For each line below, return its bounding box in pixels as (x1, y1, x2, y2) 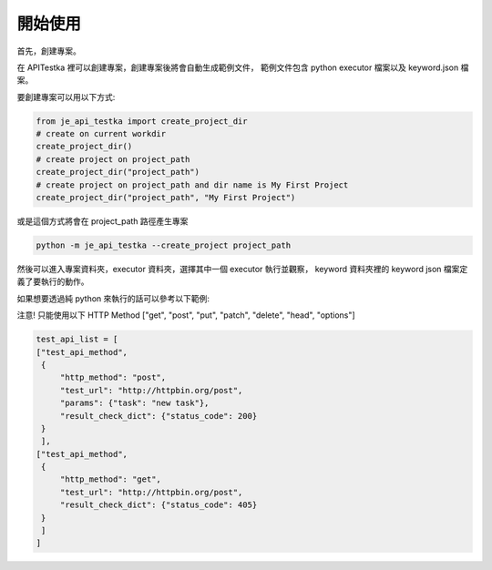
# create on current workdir (36, 128, 167, 139)
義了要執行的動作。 (16, 276, 89, 287)
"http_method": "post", (59, 372, 167, 382)
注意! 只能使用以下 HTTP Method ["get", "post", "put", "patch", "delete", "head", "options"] (16, 310, 355, 321)
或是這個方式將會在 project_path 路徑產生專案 (16, 216, 189, 227)
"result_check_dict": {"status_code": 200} (59, 411, 258, 421)
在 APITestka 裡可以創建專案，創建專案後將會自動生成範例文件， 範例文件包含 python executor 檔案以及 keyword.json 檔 (16, 62, 469, 73)
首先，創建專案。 (16, 46, 81, 56)
